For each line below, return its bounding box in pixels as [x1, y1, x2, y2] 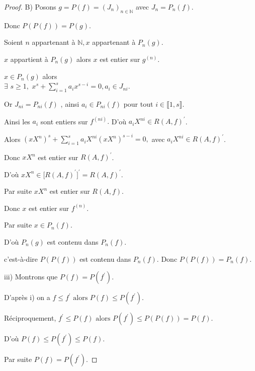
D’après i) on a [4, 292, 50, 303]
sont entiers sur [40, 116, 88, 126]
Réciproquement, [4, 313, 56, 323]
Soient [4, 37, 23, 47]
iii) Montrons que [4, 271, 58, 282]
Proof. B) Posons [4, 2, 56, 12]
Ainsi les [4, 116, 30, 126]
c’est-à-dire [4, 253, 38, 264]
